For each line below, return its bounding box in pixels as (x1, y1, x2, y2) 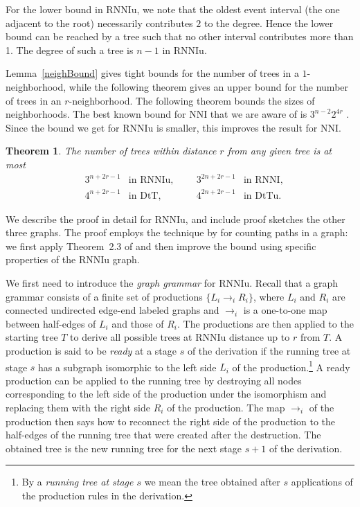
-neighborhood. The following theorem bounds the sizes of (69, 93, 315, 107)
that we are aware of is (210, 107, 307, 121)
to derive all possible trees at (70, 330, 192, 344)
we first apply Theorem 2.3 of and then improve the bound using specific (6, 238, 316, 253)
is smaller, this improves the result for (156, 120, 318, 134)
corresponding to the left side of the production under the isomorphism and (6, 386, 327, 401)
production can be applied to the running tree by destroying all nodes (6, 373, 302, 387)
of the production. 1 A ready (232, 357, 350, 374)
